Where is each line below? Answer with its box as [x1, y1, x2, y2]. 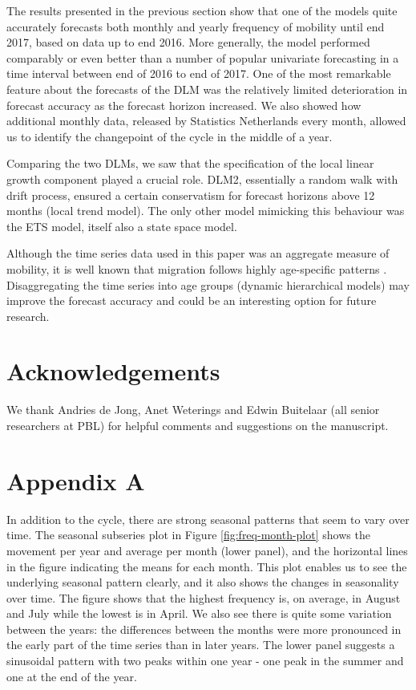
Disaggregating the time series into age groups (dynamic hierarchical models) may [6, 276, 410, 293]
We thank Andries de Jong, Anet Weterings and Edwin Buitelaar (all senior [6, 401, 380, 418]
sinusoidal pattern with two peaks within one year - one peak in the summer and [6, 652, 404, 669]
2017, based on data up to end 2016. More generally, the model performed [6, 34, 370, 51]
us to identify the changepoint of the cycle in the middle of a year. [6, 128, 333, 144]
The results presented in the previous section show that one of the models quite [6, 2, 398, 18]
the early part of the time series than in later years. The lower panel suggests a [6, 636, 395, 653]
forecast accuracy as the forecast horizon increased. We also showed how [6, 96, 361, 113]
